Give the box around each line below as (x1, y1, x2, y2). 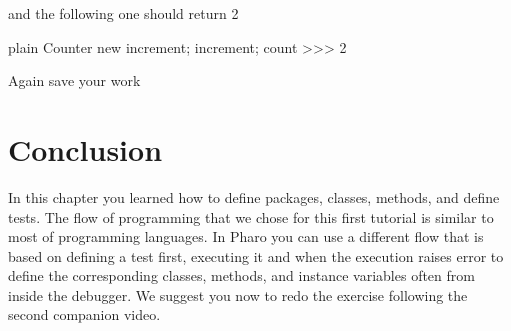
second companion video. (8, 304, 161, 325)
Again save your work (8, 70, 141, 91)
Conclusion (8, 128, 163, 169)
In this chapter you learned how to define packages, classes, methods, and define (8, 186, 500, 207)
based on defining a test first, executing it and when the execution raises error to (8, 245, 504, 266)
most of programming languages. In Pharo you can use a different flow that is (8, 226, 484, 247)
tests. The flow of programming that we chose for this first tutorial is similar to (8, 206, 494, 227)
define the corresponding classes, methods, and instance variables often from (8, 265, 475, 286)
